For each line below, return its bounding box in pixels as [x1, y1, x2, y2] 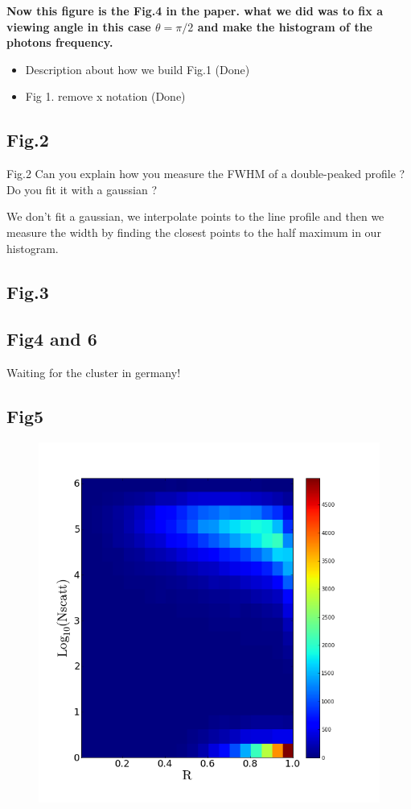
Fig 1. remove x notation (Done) [25, 88, 186, 105]
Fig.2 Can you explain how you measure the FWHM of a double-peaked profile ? [6, 165, 405, 182]
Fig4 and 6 [6, 326, 97, 351]
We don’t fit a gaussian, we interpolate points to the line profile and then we [6, 208, 384, 225]
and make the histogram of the [197, 18, 372, 35]
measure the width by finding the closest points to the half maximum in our [6, 223, 381, 240]
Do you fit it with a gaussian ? [6, 180, 158, 197]
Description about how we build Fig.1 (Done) [25, 60, 250, 77]
